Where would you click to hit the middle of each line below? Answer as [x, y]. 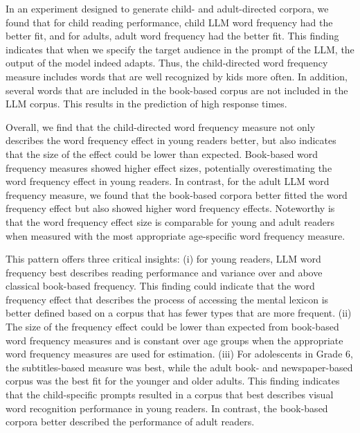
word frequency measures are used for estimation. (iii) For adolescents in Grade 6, [179, 354]
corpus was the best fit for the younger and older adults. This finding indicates [173, 381]
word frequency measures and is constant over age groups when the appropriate [174, 340]
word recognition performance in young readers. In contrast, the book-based [167, 408]
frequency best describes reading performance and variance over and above [164, 272]
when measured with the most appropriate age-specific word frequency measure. [175, 235]
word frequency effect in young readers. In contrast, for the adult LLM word [168, 181]
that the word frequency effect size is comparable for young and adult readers [170, 221]
